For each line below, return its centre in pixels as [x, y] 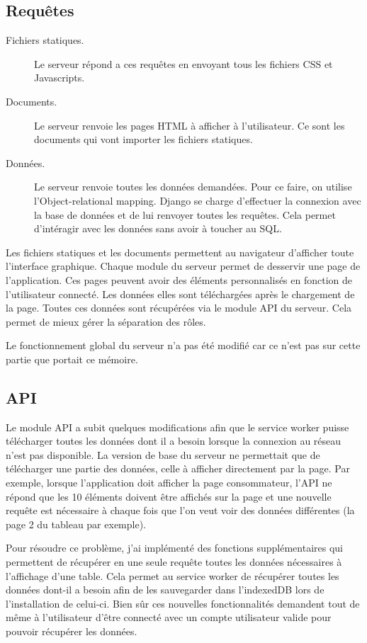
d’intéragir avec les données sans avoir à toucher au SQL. [158, 228]
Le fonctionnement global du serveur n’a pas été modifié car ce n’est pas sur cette [183, 345]
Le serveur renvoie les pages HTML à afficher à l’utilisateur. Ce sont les [190, 125]
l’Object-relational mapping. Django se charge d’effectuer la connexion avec [198, 200]
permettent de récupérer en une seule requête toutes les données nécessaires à [174, 562]
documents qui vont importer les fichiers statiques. [143, 139]
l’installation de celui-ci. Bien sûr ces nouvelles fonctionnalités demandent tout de [183, 603]
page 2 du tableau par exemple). [76, 524]
